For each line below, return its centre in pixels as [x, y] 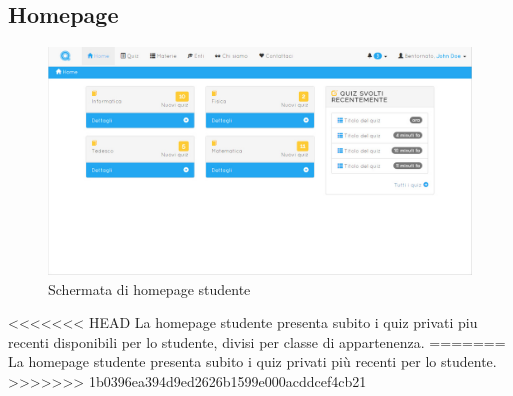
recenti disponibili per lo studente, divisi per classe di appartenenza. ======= [257, 341]
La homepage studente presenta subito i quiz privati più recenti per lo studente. [252, 361]
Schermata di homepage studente [149, 288]
